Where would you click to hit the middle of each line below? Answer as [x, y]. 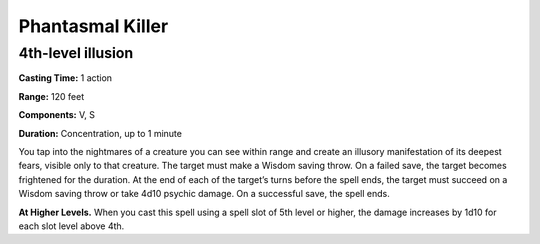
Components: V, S [56, 115]
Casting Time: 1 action [65, 78]
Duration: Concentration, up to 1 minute [100, 133]
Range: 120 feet [51, 96]
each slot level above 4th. [71, 226]
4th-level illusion [76, 53]
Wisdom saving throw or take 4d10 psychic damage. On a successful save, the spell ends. [204, 194]
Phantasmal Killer [93, 26]
